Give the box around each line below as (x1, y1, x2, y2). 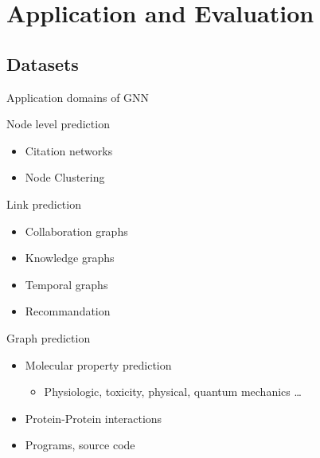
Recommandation (25, 303, 111, 319)
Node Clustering (25, 169, 105, 186)
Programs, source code (25, 436, 135, 453)
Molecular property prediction (25, 356, 172, 373)
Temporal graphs (25, 276, 108, 292)
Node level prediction (6, 115, 110, 132)
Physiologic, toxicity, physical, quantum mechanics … (44, 383, 302, 400)
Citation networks (25, 142, 113, 159)
